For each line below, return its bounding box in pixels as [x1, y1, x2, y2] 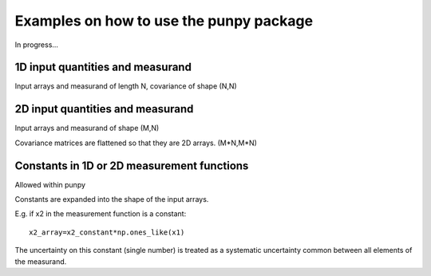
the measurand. [14, 256, 67, 266]
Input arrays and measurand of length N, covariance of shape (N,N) [14, 81, 237, 91]
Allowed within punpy [14, 179, 86, 189]
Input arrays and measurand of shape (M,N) [14, 124, 160, 133]
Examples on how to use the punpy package [14, 12, 314, 30]
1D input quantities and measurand [14, 61, 192, 74]
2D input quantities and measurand [14, 102, 194, 116]
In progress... [14, 40, 59, 49]
